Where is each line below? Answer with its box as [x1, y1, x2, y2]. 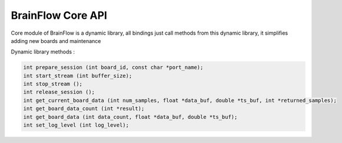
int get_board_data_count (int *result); [23, 105, 145, 112]
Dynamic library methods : [11, 48, 75, 55]
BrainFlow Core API [11, 9, 107, 22]
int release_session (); [23, 89, 95, 95]
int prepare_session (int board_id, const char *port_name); [23, 64, 204, 71]
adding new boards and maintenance [11, 37, 101, 44]
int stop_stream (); [23, 81, 82, 88]
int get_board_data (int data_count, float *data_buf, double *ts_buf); [23, 114, 238, 120]
